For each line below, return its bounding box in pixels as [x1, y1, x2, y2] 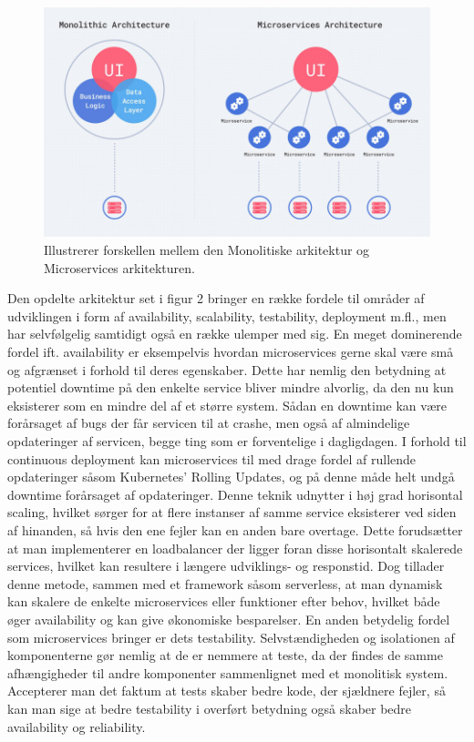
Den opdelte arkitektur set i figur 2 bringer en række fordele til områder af [7, 289, 425, 308]
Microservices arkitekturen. [44, 258, 195, 277]
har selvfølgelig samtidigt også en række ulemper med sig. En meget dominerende [7, 324, 462, 343]
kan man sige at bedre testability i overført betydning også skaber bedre [7, 698, 412, 717]
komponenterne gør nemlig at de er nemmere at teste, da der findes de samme [7, 645, 443, 665]
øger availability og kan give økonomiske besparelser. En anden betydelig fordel [7, 609, 450, 628]
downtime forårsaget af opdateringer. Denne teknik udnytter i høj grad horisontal [7, 484, 463, 503]
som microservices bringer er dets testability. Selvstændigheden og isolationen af [7, 627, 455, 646]
